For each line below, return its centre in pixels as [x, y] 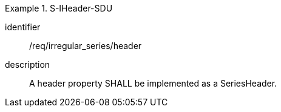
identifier [23, 27]
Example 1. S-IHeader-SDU [59, 8]
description [28, 64]
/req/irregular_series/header [86, 46]
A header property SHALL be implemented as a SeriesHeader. [153, 83]
